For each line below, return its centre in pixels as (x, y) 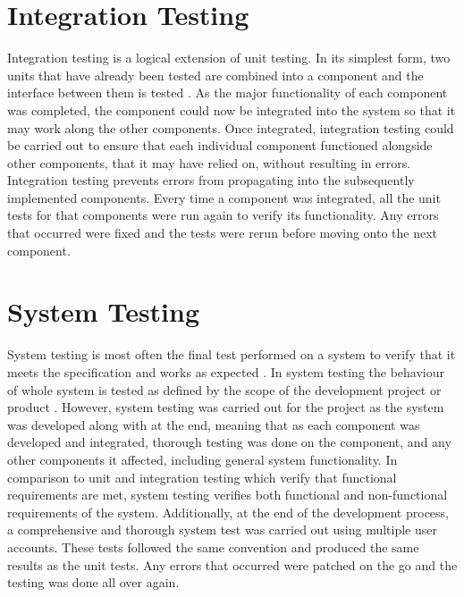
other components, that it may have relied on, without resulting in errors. (209, 162)
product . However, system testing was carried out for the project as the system (226, 407)
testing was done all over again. (93, 582)
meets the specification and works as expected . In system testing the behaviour (226, 371)
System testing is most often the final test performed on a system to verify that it (232, 354)
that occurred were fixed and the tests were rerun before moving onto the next (223, 233)
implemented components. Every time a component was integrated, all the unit (224, 197)
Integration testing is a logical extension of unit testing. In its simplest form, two (229, 58)
